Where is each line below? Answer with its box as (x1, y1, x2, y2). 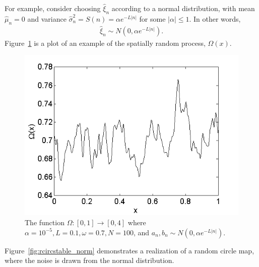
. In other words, (189, 13, 241, 24)
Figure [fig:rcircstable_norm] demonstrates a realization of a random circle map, (5, 245, 254, 255)
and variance (27, 13, 67, 24)
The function (25, 217, 64, 228)
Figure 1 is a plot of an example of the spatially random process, (5, 37, 206, 48)
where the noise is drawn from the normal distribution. (5, 255, 174, 265)
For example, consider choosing (5, 3, 101, 13)
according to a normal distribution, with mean (111, 3, 255, 13)
